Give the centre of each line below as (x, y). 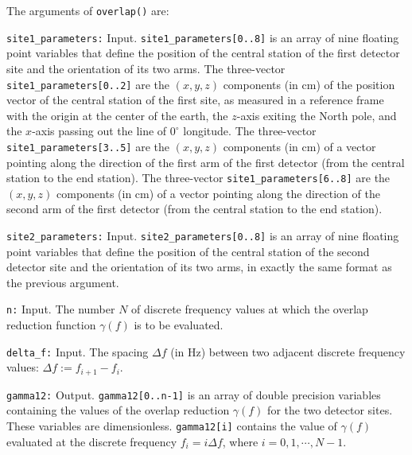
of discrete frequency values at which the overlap (250, 309)
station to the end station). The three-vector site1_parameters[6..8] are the (198, 178)
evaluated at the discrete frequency (92, 441)
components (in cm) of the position (309, 84)
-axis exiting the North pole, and (317, 115)
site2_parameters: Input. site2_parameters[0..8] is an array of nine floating (203, 236)
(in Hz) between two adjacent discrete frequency (288, 351)
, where (240, 441)
